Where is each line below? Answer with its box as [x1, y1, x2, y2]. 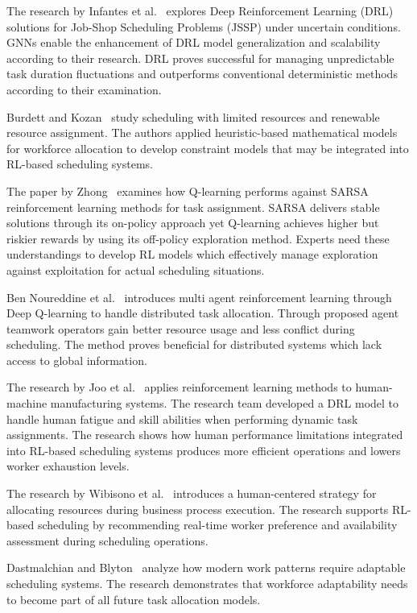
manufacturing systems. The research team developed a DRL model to [50, 395, 399, 412]
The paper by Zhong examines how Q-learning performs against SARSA [6, 182, 369, 199]
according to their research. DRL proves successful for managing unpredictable [6, 49, 394, 66]
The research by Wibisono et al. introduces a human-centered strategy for [6, 485, 377, 502]
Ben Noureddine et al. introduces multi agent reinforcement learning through [6, 288, 392, 305]
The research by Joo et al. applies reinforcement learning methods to [6, 379, 352, 396]
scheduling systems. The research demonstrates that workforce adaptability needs [6, 575, 408, 591]
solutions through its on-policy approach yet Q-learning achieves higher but [6, 214, 379, 231]
